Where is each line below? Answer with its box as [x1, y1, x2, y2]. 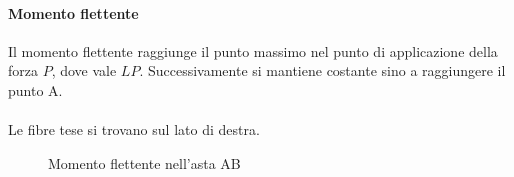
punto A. [8, 79, 63, 100]
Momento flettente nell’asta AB [48, 152, 241, 173]
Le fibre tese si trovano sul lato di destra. [8, 119, 260, 140]
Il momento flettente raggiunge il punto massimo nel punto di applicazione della [8, 40, 498, 61]
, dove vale [51, 60, 117, 81]
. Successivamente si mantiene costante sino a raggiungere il [139, 60, 506, 81]
